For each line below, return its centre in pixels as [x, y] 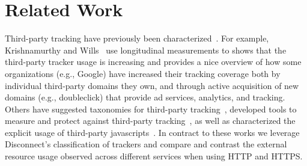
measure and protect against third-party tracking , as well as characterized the [150, 121]
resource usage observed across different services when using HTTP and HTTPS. [154, 156]
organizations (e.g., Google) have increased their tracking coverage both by [143, 73]
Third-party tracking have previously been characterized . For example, [137, 38]
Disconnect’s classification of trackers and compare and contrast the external [146, 144]
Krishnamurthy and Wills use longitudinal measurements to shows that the [146, 50]
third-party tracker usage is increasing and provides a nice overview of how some [153, 62]
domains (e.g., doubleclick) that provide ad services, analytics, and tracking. [145, 97]
